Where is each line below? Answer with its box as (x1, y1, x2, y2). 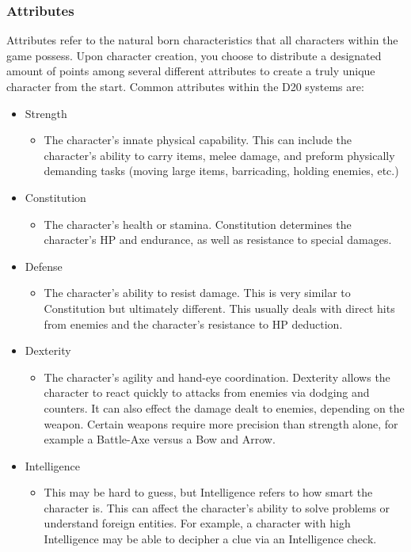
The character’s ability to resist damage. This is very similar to (44, 284, 351, 301)
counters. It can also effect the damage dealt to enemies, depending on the (44, 399, 405, 416)
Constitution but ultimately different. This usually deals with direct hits (44, 299, 395, 316)
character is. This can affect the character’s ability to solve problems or (44, 499, 390, 516)
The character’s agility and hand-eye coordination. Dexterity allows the (44, 368, 390, 385)
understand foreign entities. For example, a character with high (44, 515, 351, 531)
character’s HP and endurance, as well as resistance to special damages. (44, 231, 392, 248)
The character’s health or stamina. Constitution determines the (44, 215, 352, 232)
